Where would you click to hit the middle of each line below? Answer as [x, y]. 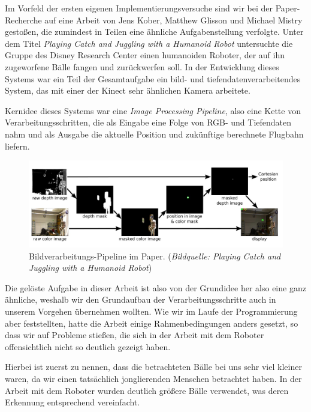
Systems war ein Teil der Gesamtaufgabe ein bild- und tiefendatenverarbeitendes [153, 78]
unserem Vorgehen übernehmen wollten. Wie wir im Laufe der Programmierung [151, 311]
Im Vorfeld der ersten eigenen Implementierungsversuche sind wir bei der [139, 8]
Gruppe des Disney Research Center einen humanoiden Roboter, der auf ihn [145, 55]
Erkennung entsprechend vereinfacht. [73, 402]
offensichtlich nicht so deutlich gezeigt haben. [88, 346]
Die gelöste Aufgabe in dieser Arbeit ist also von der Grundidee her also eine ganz [155, 287]
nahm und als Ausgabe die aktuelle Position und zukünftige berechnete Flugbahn [154, 134]
